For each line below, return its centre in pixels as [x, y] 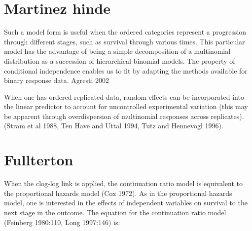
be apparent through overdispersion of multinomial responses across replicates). [124, 116]
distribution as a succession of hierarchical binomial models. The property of [120, 60]
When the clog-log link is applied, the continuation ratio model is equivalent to [123, 183]
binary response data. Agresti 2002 [57, 80]
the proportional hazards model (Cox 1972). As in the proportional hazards [118, 193]
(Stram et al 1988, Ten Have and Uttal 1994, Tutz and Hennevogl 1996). [114, 126]
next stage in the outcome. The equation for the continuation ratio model [115, 212]
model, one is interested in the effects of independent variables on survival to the [126, 203]
